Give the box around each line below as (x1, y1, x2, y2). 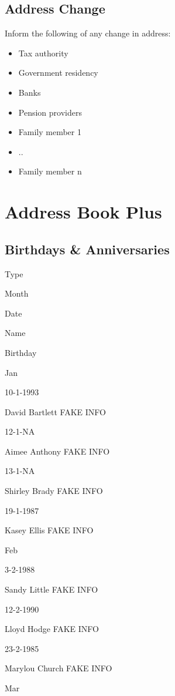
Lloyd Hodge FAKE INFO (5, 623, 99, 635)
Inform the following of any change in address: (5, 27, 171, 39)
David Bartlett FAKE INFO (5, 405, 106, 418)
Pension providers (18, 106, 82, 118)
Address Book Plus (5, 200, 162, 224)
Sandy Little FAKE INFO (5, 583, 98, 596)
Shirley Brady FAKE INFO (5, 485, 103, 497)
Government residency (18, 66, 98, 79)
